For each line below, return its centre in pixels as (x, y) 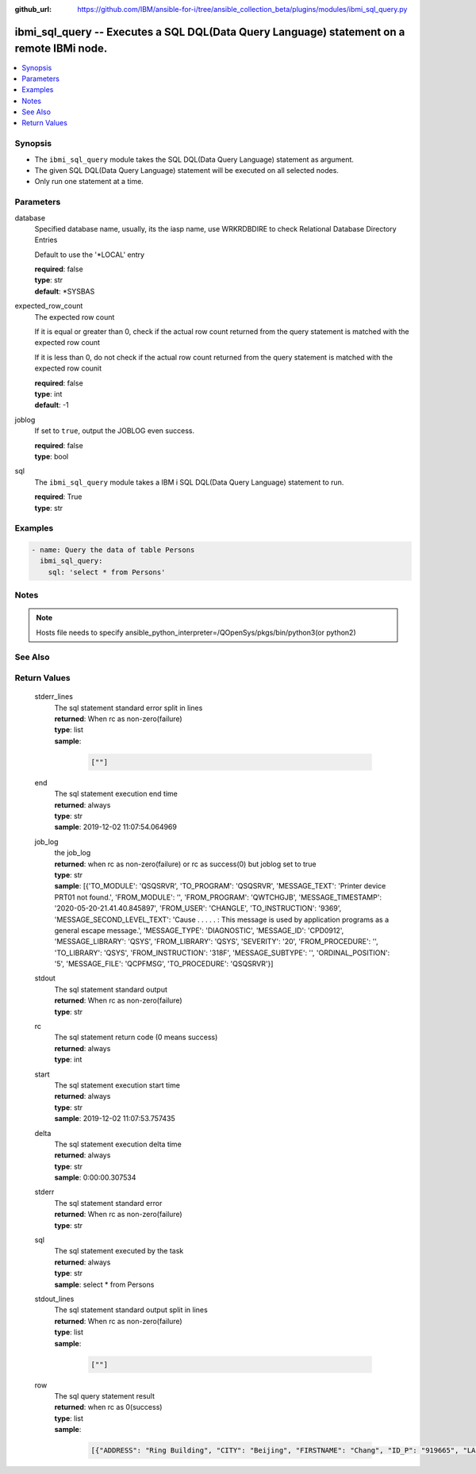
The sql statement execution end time (116, 794)
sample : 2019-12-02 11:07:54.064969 (116, 827)
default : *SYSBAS (65, 291)
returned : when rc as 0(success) (108, 1407)
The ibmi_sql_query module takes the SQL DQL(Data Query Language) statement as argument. (194, 159)
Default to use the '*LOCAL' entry (90, 255)
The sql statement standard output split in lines (131, 1310)
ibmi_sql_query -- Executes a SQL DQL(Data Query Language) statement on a (210, 32)
